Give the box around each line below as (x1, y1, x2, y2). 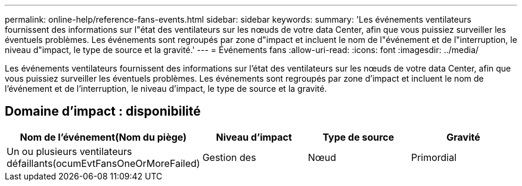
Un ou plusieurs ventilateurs (7, 145, 132, 157)
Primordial (411, 151, 457, 163)
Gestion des (202, 151, 256, 163)
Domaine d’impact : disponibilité (5, 104, 201, 119)
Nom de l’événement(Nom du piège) (20, 131, 187, 143)
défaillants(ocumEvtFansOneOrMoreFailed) (7, 157, 200, 169)
